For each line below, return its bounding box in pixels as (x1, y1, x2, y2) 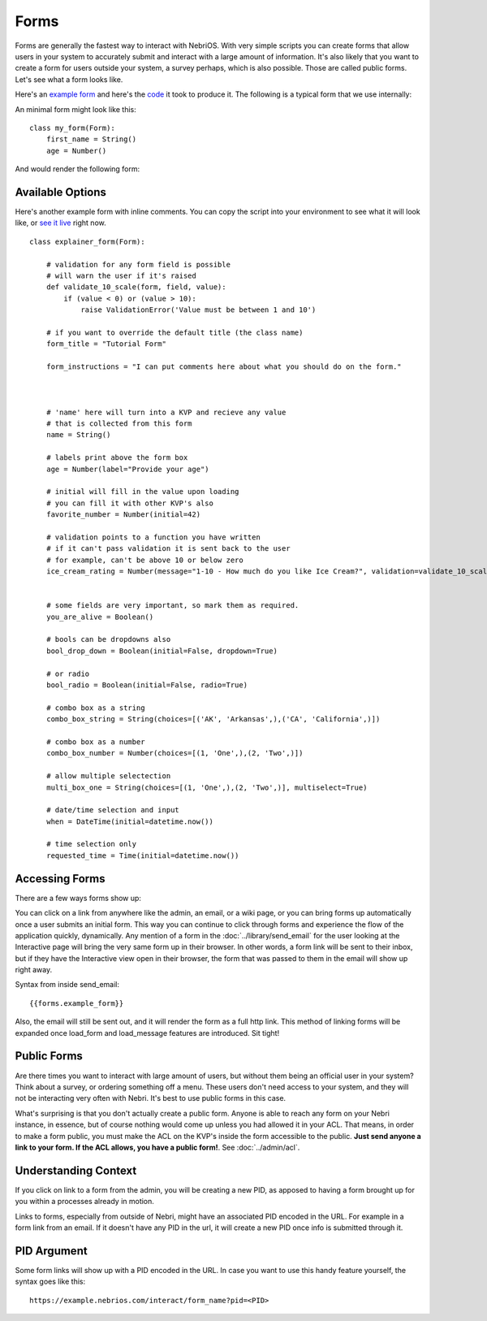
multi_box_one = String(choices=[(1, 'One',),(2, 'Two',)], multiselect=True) (45, 782, 368, 792)
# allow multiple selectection (45, 772, 171, 781)
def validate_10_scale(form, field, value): (45, 283, 226, 292)
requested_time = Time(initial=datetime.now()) (45, 851, 239, 860)
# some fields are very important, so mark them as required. (45, 601, 300, 610)
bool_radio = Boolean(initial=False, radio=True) (45, 680, 248, 690)
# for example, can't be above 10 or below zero (45, 555, 243, 565)
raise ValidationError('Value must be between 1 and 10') (80, 305, 317, 314)
